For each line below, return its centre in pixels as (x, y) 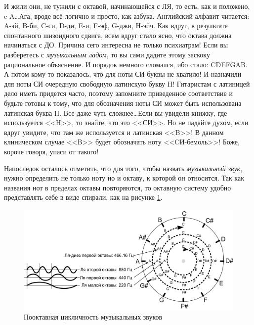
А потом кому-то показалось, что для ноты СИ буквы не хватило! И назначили (123, 74)
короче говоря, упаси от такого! (51, 151)
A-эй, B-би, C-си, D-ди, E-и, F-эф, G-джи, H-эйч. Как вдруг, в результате (116, 25)
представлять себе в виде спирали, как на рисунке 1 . (83, 197)
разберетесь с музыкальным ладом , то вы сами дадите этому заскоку (107, 54)
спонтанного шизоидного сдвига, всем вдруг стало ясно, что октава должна (118, 35)
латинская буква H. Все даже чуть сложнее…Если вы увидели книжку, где (116, 113)
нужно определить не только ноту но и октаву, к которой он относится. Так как (124, 178)
